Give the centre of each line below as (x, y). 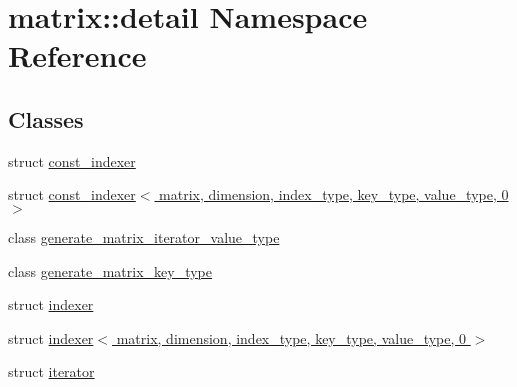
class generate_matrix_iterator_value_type (144, 236)
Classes (46, 118)
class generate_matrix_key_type (110, 270)
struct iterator (51, 371)
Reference (77, 55)
